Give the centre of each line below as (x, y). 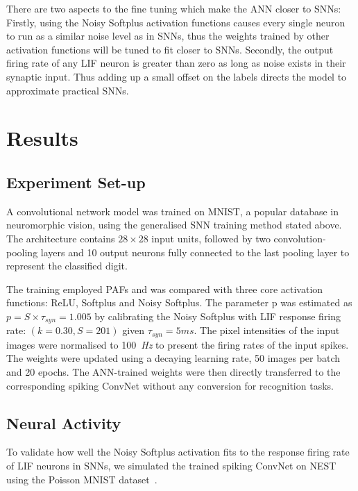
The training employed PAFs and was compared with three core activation (165, 289)
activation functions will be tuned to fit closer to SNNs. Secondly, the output (170, 49)
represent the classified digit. (67, 266)
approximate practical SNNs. (68, 90)
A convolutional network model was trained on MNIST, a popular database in (173, 211)
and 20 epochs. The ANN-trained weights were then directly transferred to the (173, 371)
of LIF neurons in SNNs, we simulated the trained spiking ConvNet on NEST (171, 465)
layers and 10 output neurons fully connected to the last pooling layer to (195, 252)
